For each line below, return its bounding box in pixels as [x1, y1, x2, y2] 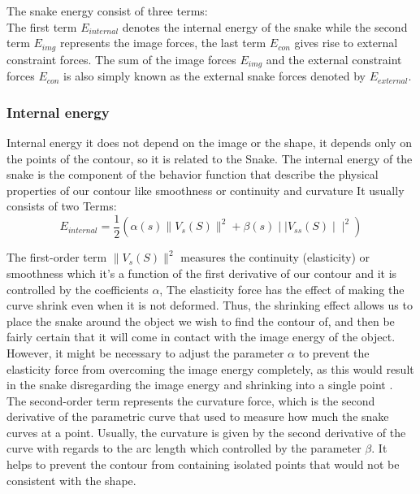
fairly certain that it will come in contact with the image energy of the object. [6, 328, 396, 345]
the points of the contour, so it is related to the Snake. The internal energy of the [6, 149, 413, 167]
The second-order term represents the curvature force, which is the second [6, 392, 375, 409]
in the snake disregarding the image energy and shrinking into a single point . [6, 376, 393, 393]
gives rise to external [294, 34, 398, 51]
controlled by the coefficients [6, 280, 149, 297]
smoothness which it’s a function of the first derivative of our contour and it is [6, 264, 397, 281]
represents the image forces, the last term [59, 34, 266, 51]
